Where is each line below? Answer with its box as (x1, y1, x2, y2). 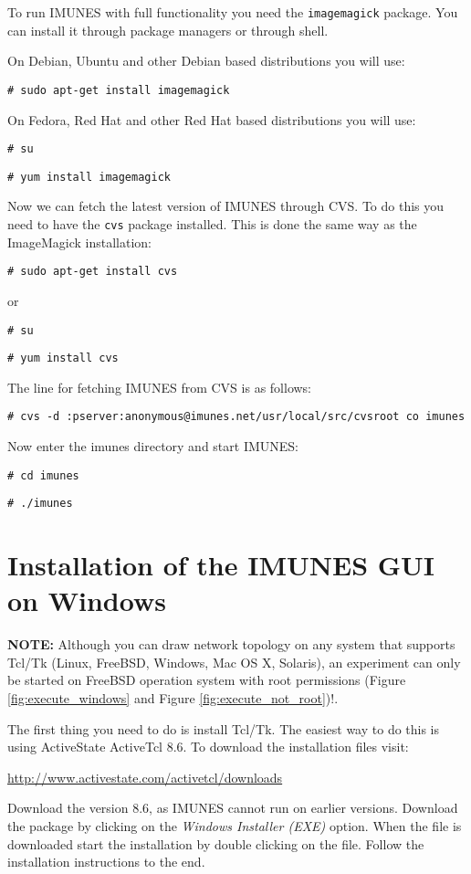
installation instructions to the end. (7, 852, 205, 871)
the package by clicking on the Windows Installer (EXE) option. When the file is (7, 816, 462, 836)
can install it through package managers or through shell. (7, 20, 329, 39)
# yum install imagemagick (7, 170, 171, 184)
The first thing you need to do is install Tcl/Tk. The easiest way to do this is (7, 719, 440, 738)
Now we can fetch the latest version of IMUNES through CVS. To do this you (7, 196, 445, 216)
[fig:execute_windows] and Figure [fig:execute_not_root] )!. (7, 689, 339, 708)
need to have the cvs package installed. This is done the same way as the (7, 215, 417, 233)
